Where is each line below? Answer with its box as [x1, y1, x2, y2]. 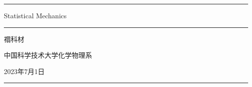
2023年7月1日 [4, 66, 45, 76]
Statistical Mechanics [4, 11, 67, 20]
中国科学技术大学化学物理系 [4, 50, 92, 60]
